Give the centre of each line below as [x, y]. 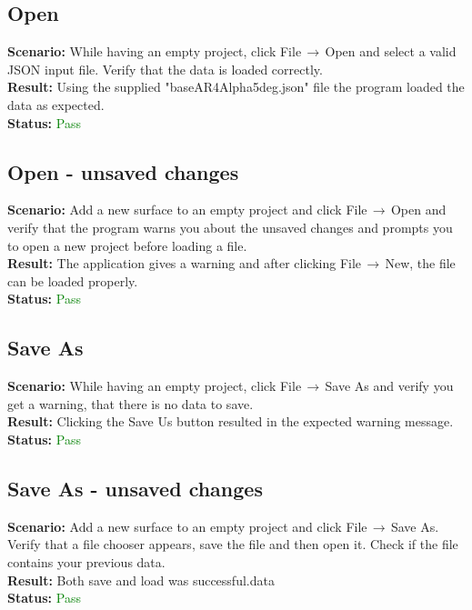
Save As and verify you [389, 386]
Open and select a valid [391, 51]
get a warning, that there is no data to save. [131, 403]
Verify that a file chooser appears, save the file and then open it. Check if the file [233, 544]
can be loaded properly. [73, 280]
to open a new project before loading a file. [127, 245]
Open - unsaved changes [123, 171]
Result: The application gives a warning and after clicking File [185, 263]
